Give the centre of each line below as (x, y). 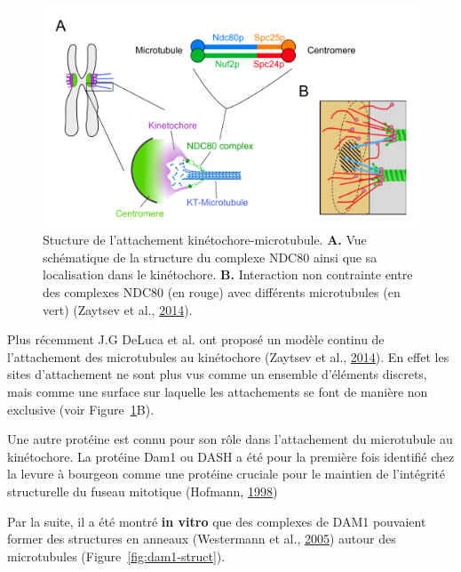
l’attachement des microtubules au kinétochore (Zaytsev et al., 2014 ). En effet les (228, 356)
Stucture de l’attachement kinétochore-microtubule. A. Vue (205, 240)
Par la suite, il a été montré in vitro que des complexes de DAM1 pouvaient (217, 521)
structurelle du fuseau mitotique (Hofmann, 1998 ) (143, 491)
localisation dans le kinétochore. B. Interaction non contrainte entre (228, 274)
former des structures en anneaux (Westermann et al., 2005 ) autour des (202, 539)
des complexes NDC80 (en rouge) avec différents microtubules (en (222, 291)
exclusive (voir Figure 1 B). (81, 409)
